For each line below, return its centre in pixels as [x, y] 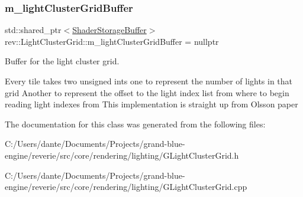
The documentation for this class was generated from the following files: [135, 124]
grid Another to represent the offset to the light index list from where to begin [147, 92]
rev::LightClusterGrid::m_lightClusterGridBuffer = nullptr [112, 41]
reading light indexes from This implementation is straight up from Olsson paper [151, 104]
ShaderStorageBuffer [109, 30]
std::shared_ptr [33, 30]
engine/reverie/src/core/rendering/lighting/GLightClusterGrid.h [122, 155]
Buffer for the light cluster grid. [62, 61]
